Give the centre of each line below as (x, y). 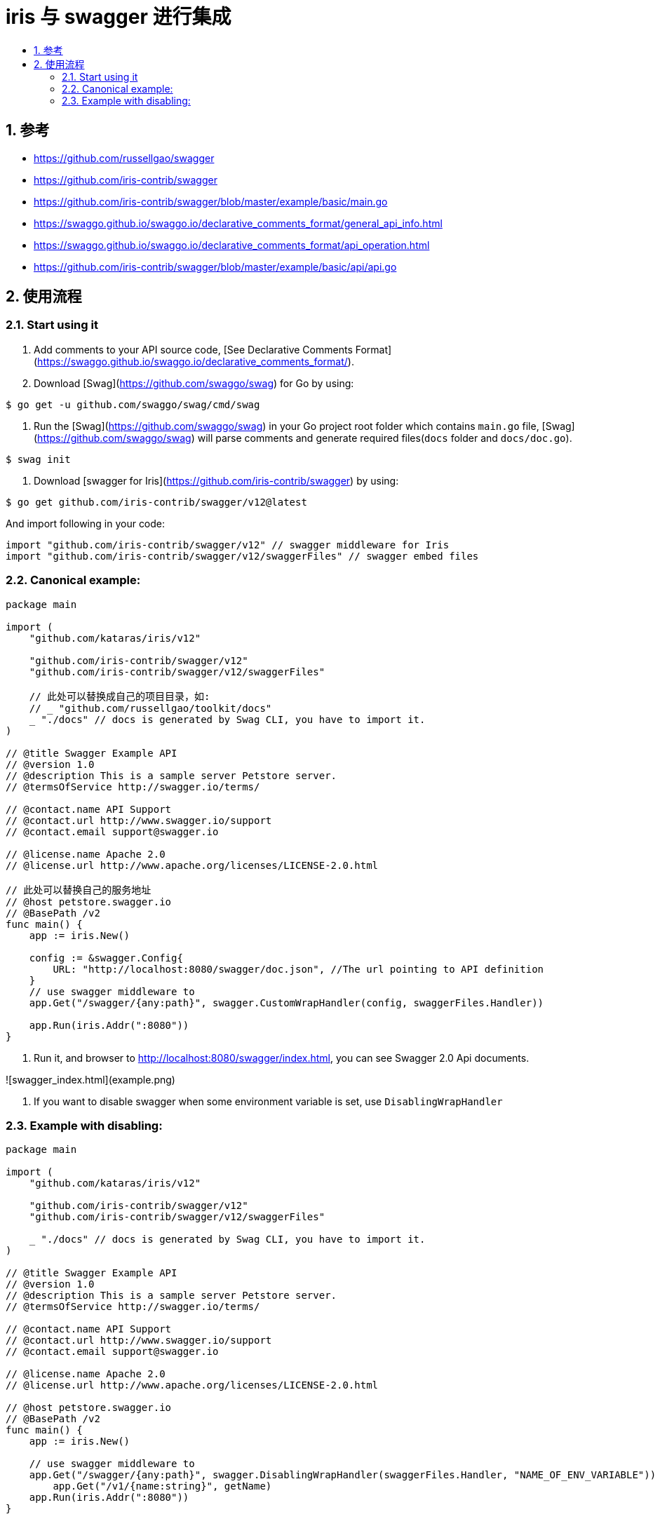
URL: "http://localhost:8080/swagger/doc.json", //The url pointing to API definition (298, 969)
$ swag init (38, 459)
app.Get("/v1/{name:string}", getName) (162, 1486)
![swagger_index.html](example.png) (90, 1079)
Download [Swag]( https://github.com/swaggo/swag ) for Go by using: (194, 383)
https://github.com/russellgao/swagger (124, 158)
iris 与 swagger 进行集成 (119, 17)
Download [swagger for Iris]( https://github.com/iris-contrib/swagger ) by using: (216, 480)
